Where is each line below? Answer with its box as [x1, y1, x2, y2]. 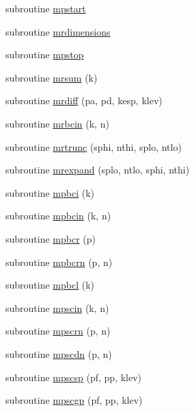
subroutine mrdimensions [5, 24, 111, 38]
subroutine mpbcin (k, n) [5, 208, 111, 223]
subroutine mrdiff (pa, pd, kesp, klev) [5, 93, 163, 108]
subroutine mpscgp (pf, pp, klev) [5, 393, 143, 407]
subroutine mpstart [5, 1, 86, 15]
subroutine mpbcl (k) [5, 278, 95, 292]
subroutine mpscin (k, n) [5, 300, 109, 315]
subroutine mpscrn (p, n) [5, 324, 111, 338]
